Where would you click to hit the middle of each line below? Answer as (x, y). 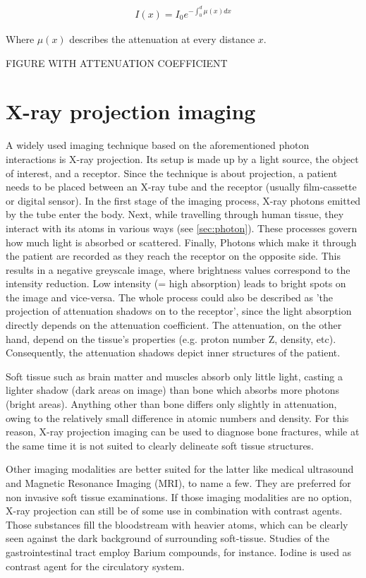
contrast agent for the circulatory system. (95, 566)
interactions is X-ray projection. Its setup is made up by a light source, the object (182, 158)
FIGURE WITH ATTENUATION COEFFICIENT (117, 62)
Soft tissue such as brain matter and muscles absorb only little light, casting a (174, 376)
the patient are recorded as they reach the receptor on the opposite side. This (173, 256)
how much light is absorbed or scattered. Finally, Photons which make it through (181, 242)
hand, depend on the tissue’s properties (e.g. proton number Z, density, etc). (171, 338)
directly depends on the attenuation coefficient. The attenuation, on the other (174, 325)
